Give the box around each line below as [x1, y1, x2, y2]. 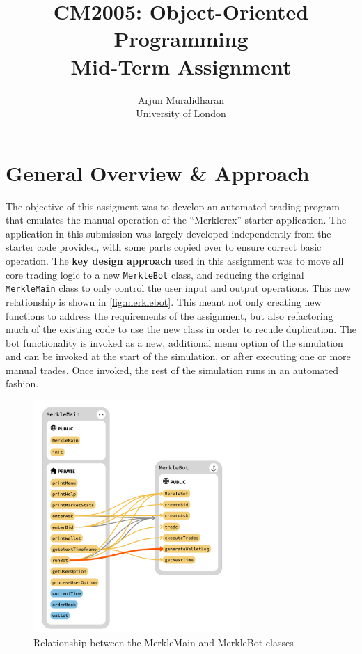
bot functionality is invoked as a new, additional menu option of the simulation [6, 335, 343, 350]
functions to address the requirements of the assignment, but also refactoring [6, 308, 333, 322]
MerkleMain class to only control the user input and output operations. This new [6, 281, 352, 295]
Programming [113, 24, 249, 53]
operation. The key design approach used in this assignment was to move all [6, 254, 344, 267]
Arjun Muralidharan [137, 92, 225, 107]
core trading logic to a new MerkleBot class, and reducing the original [6, 267, 304, 281]
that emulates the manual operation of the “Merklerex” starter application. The [6, 212, 347, 227]
